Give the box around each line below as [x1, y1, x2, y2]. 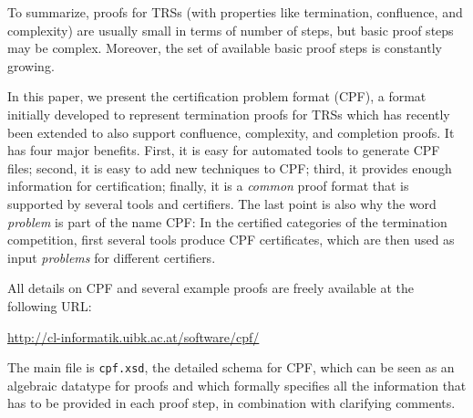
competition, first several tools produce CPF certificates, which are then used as [7, 230, 455, 249]
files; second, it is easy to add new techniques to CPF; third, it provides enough [7, 158, 452, 177]
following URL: [7, 296, 92, 315]
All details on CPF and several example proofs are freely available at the [7, 278, 415, 298]
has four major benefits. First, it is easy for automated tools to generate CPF [7, 141, 440, 160]
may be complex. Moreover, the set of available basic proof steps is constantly [7, 38, 442, 57]
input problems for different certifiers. [7, 247, 216, 266]
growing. [7, 56, 55, 75]
